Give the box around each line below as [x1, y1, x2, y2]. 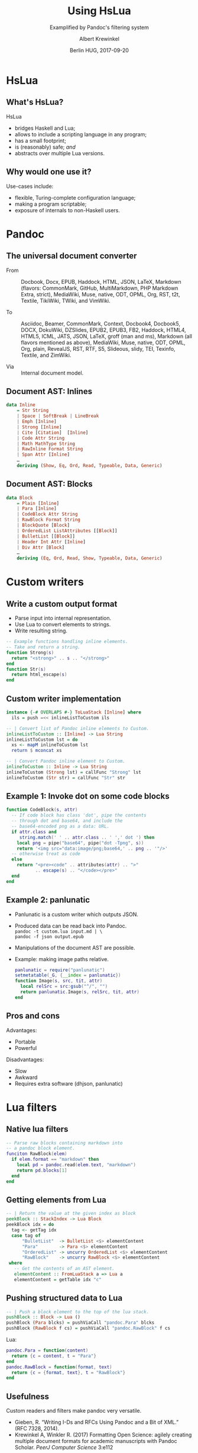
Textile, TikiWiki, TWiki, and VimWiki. [21, 297, 111, 304]
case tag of [11, 1233, 41, 1238]
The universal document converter [6, 251, 137, 261]
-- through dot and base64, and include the [11, 818, 123, 824]
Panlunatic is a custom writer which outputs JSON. [14, 911, 139, 918]
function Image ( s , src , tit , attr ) [14, 978, 103, 984]
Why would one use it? [6, 167, 92, 177]
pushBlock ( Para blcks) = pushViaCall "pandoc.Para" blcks [6, 1320, 155, 1326]
